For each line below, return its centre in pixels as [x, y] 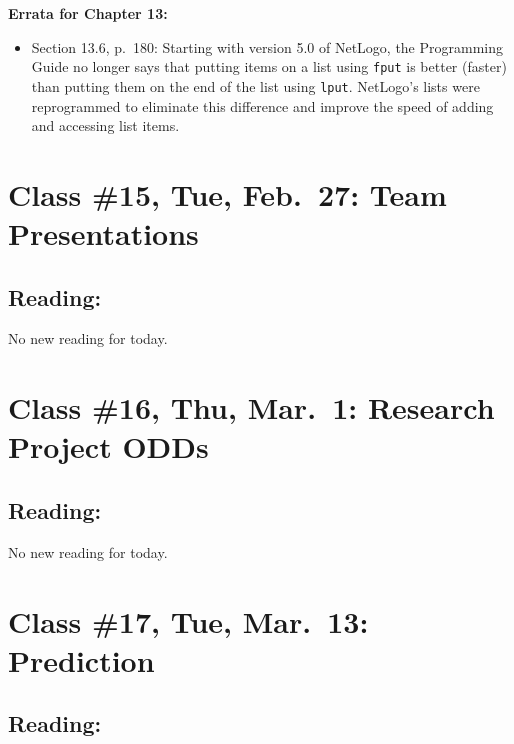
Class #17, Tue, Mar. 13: [188, 620]
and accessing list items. [105, 125]
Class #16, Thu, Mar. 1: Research [251, 407]
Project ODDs [108, 446]
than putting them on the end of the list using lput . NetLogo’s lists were [255, 85]
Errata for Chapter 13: [88, 13]
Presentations [103, 233]
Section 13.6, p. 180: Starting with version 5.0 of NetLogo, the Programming [267, 46]
